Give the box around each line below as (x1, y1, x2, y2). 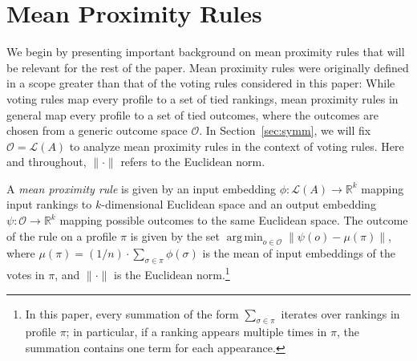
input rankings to (6, 196, 92, 213)
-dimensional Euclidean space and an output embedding (101, 196, 376, 213)
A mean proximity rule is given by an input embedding (6, 180, 276, 197)
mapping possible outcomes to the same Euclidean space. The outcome (59, 212, 408, 229)
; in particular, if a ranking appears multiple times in (66, 323, 327, 340)
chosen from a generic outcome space (6, 122, 188, 139)
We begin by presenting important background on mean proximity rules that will (6, 43, 405, 60)
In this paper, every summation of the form (25, 305, 239, 322)
